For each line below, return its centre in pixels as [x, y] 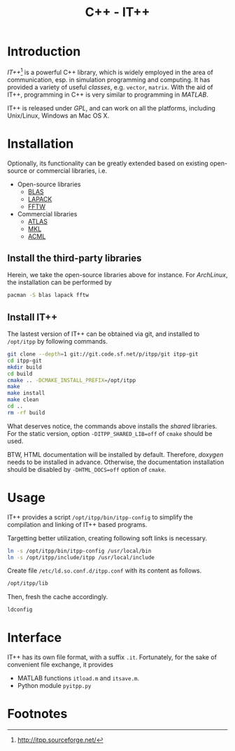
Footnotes [37, 714]
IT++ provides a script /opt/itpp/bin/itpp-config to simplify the [100, 517]
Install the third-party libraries [74, 258]
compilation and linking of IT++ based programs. [77, 524]
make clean [23, 400]
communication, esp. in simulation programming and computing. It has [109, 79]
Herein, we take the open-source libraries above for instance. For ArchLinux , [117, 275]
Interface [34, 638]
